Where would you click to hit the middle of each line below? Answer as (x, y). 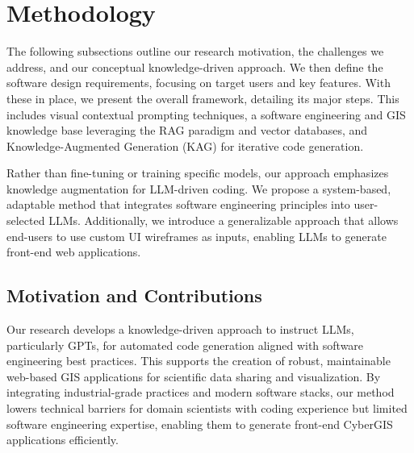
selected (26, 220)
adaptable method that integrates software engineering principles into (178, 204)
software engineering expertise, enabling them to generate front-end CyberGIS (200, 424)
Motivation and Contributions (134, 295)
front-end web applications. (74, 252)
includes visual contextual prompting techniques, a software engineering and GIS (206, 114)
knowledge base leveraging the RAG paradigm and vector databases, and (187, 130)
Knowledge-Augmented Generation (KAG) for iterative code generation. (185, 145)
